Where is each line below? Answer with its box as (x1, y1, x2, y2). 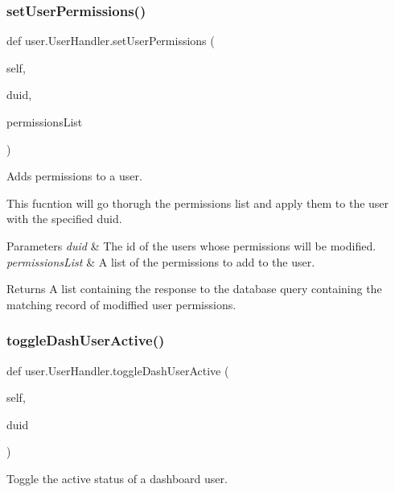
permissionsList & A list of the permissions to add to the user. (6, 253, 315, 270)
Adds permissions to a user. (6, 167, 142, 184)
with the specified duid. (6, 210, 122, 227)
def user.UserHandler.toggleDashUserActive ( (6, 362, 229, 378)
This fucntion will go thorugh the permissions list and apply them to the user (6, 194, 389, 211)
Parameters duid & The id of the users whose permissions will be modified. (6, 237, 376, 254)
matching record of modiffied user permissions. (6, 296, 237, 312)
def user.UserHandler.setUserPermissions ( (6, 32, 215, 49)
